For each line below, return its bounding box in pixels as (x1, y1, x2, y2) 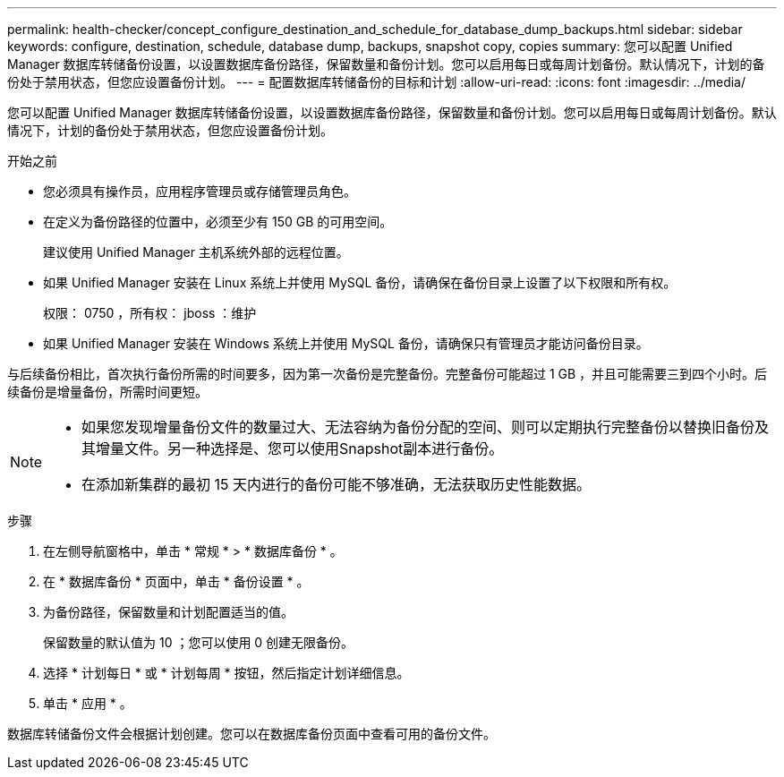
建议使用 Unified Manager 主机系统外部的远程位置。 (43, 244, 349, 260)
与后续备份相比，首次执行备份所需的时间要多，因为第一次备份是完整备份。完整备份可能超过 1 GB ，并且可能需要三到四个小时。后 (7, 366, 768, 381)
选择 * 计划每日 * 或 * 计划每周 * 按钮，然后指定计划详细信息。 (43, 665, 410, 680)
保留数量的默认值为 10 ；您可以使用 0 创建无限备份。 (43, 635, 354, 650)
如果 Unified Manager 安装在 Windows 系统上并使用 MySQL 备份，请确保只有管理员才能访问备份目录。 (43, 336, 649, 351)
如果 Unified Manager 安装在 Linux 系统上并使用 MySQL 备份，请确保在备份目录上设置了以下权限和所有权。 (43, 275, 677, 290)
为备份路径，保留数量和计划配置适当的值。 (43, 604, 294, 619)
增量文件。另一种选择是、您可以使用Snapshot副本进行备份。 (96, 440, 504, 457)
